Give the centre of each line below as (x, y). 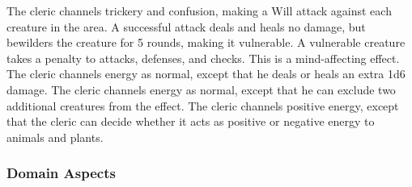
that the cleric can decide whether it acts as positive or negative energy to (191, 121)
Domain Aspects (61, 173)
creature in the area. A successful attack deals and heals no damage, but (186, 26)
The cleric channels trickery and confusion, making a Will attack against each (199, 10)
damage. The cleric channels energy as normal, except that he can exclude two (201, 89)
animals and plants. (55, 137)
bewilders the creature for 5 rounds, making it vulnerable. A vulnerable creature (206, 42)
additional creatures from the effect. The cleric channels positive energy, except (203, 105)
